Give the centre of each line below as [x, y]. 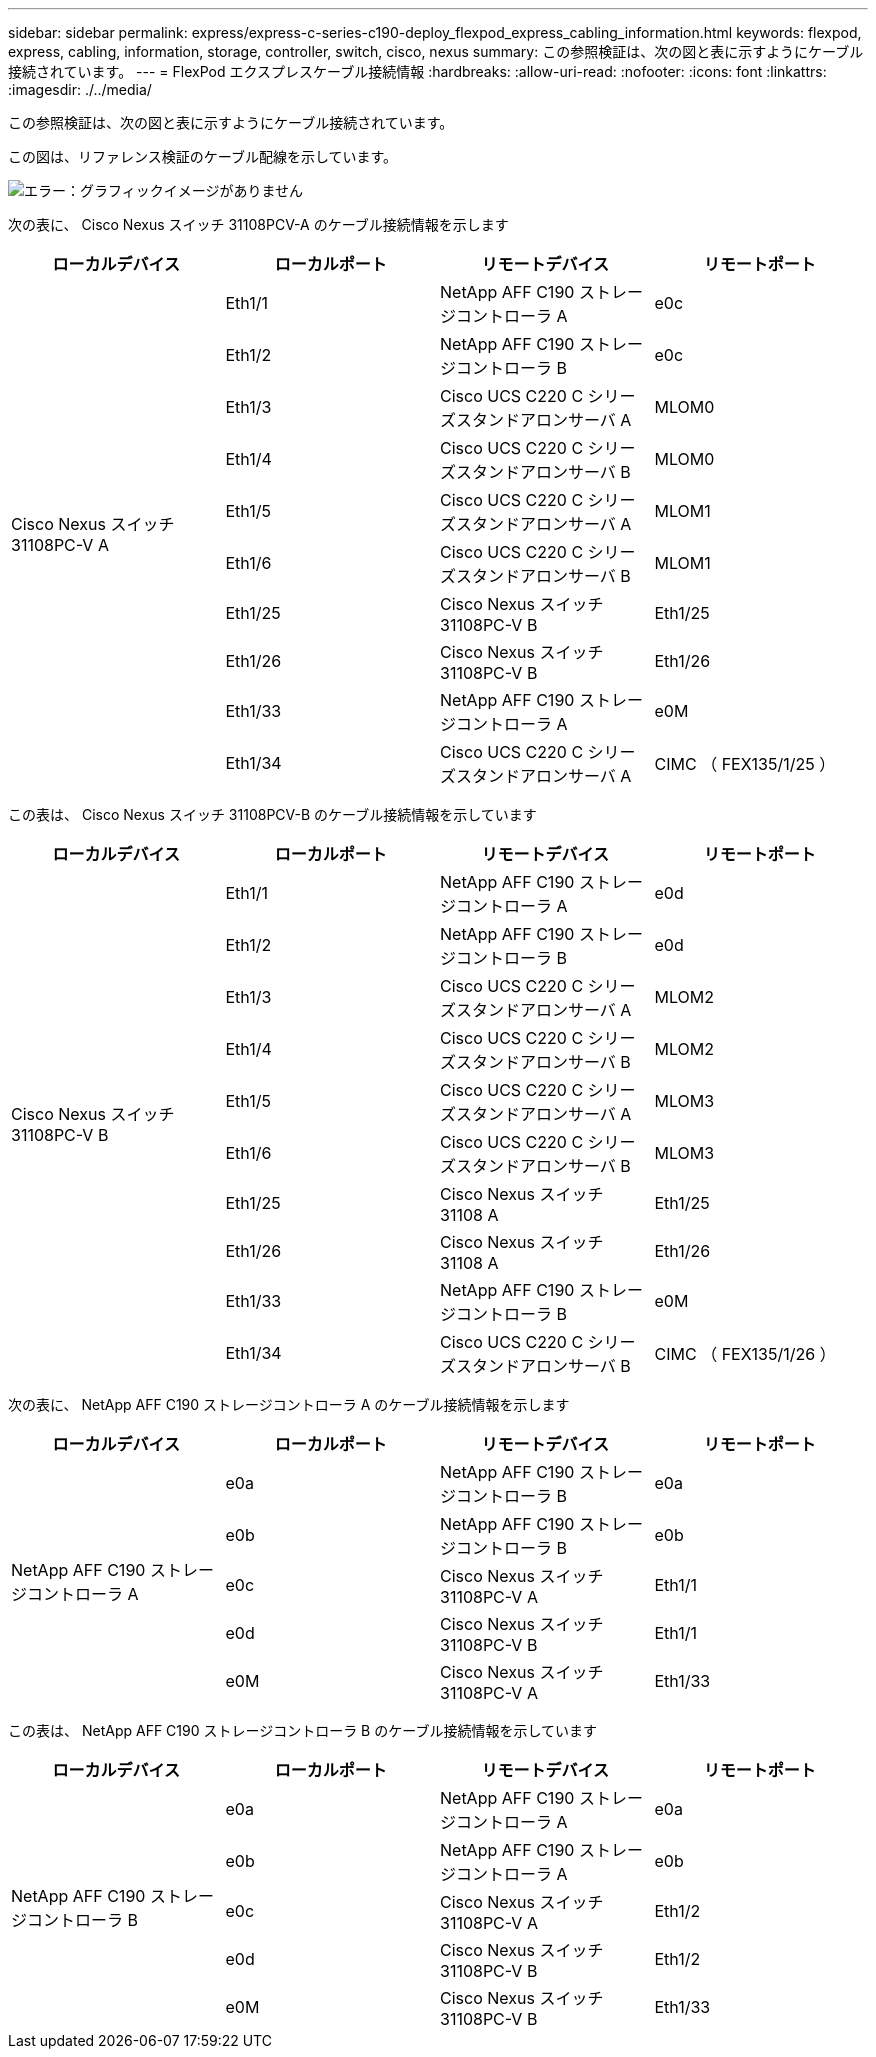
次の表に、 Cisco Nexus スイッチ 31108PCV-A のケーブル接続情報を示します [258, 224]
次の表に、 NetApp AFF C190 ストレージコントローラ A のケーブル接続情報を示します [289, 1404]
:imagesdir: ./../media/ [80, 89]
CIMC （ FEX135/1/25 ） [745, 764]
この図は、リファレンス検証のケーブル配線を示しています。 [203, 156]
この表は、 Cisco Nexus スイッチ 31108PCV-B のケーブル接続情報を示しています [272, 814]
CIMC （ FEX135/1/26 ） [745, 1354]
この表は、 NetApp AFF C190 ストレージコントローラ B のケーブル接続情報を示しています [302, 1730]
